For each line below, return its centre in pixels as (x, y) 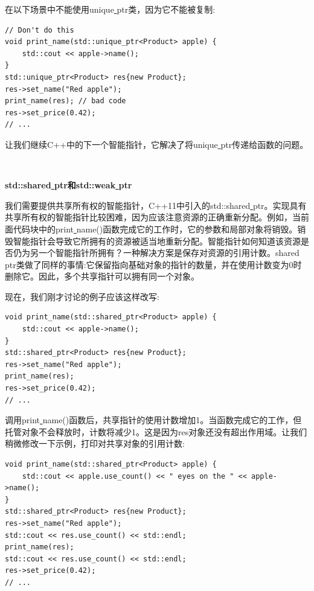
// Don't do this (40, 30)
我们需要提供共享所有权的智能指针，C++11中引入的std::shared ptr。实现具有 (156, 205)
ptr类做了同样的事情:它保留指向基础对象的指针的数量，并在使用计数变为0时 (153, 264)
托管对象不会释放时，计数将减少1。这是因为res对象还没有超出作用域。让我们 (156, 431)
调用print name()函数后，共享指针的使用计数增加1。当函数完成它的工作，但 (153, 420)
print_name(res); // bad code (66, 101)
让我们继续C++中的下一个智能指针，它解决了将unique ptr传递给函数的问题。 (157, 144)
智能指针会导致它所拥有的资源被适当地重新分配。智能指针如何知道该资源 (157, 241)
